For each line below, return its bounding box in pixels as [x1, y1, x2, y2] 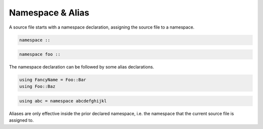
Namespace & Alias [9, 7, 90, 18]
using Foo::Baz [19, 84, 56, 89]
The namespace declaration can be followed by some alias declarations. [9, 64, 154, 70]
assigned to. [9, 117, 34, 123]
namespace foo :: [19, 51, 61, 57]
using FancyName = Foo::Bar [19, 77, 86, 82]
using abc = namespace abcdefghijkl [19, 98, 107, 104]
